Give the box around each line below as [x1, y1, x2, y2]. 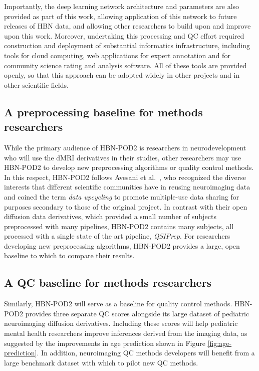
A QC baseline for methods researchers [4, 275, 212, 290]
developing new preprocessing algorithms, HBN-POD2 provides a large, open [4, 240, 240, 251]
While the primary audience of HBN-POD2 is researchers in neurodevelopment [4, 142, 246, 152]
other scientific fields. [4, 79, 69, 90]
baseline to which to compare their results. [4, 250, 135, 261]
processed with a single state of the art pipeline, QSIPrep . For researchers [4, 231, 230, 241]
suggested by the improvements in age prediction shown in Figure [4, 337, 205, 348]
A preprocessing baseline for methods [4, 104, 203, 119]
